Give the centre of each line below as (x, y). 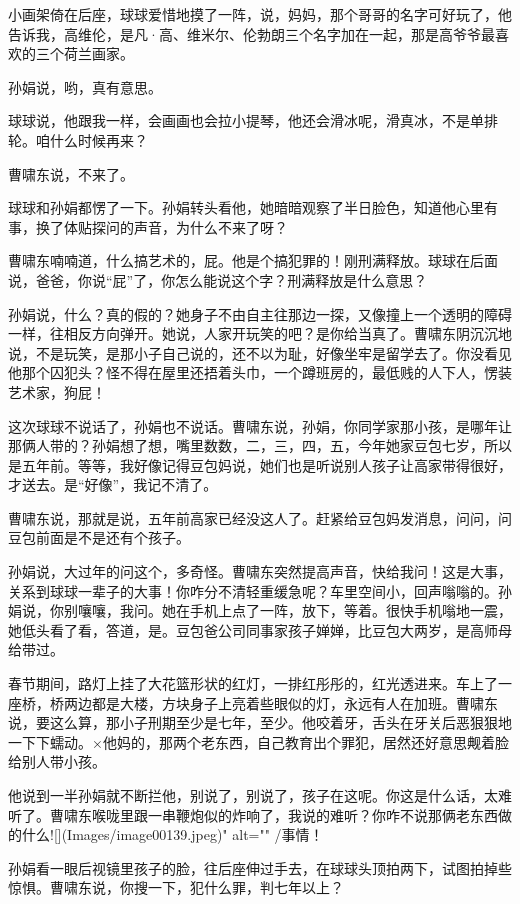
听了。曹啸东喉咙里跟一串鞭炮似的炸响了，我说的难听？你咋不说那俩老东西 (253, 814)
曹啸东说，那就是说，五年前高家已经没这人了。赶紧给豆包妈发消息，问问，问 (260, 517)
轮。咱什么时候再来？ (78, 139)
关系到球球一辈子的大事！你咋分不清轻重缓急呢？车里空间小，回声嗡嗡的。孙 (260, 590)
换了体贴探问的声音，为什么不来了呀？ (161, 226)
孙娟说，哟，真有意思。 (85, 86)
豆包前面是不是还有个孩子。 (99, 537)
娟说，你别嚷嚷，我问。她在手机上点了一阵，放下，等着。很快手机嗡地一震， (260, 610)
